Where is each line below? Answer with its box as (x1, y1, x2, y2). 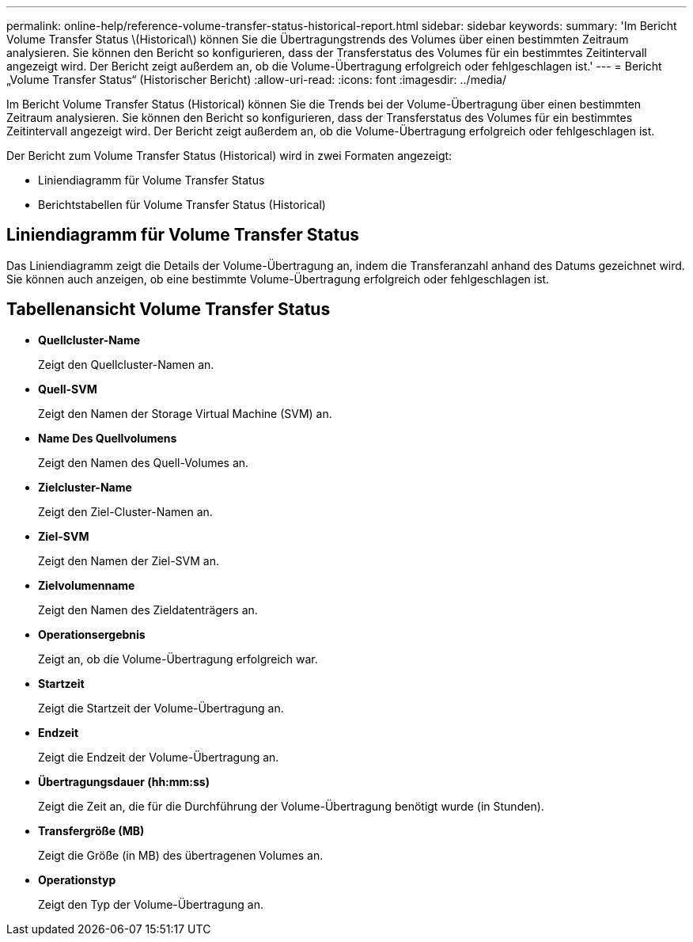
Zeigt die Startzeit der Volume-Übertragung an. (38, 701, 284, 715)
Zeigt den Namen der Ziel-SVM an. (38, 553, 219, 568)
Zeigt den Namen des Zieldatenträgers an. (38, 602, 258, 617)
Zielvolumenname (38, 578, 135, 592)
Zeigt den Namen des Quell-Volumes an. (38, 455, 249, 469)
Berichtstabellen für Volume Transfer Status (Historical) (38, 198, 326, 211)
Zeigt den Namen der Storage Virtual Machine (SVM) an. (38, 406, 332, 420)
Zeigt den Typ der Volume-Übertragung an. (38, 897, 263, 911)
